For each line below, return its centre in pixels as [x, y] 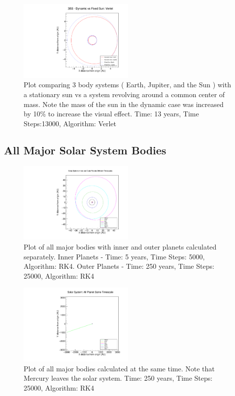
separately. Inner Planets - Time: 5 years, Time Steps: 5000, [114, 256]
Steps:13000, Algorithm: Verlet [70, 123]
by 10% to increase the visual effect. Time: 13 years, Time [111, 114]
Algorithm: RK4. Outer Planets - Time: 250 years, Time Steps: [119, 266]
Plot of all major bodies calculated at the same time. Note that [119, 368]
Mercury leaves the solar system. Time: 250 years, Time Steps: [118, 378]
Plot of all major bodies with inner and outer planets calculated [120, 247]
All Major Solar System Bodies [85, 150]
